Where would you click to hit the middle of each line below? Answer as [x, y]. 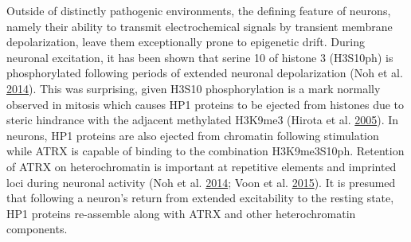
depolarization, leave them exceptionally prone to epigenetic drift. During [186, 42]
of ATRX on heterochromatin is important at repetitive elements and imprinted [202, 166]
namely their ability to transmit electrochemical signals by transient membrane [200, 26]
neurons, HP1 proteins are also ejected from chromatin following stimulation [193, 135]
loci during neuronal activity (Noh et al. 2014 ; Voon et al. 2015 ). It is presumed [201, 182]
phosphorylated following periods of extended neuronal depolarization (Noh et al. [205, 73]
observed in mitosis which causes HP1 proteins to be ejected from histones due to [205, 104]
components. [37, 229]
